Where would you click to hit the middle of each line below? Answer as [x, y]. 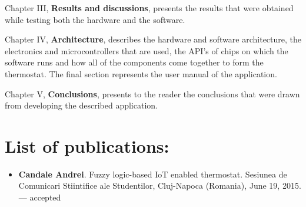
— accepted [40, 197]
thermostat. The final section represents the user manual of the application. [141, 73]
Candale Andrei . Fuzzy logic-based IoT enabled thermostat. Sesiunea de [153, 174]
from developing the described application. [81, 105]
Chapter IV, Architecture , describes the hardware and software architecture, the [153, 39]
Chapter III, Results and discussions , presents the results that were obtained [149, 8]
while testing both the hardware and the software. [95, 19]
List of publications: [87, 145]
